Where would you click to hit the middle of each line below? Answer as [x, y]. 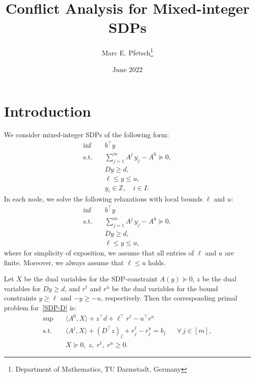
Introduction [48, 111]
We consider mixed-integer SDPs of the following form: [87, 135]
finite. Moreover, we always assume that [64, 262]
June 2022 [127, 69]
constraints [20, 298]
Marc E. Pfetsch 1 [127, 52]
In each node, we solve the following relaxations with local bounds [103, 199]
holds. [157, 262]
